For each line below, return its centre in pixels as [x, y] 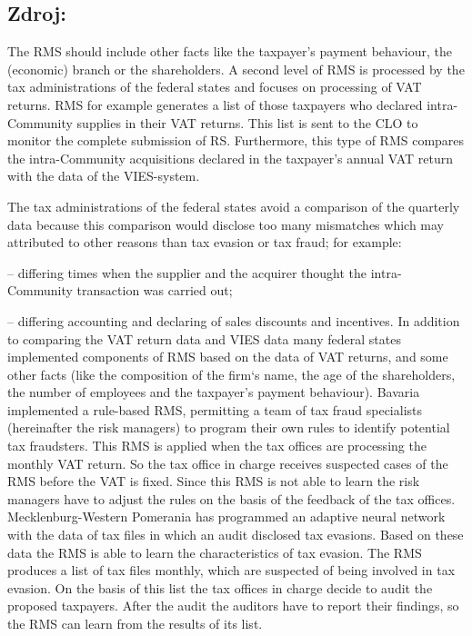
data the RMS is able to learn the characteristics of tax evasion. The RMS [215, 552]
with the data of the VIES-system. [104, 176]
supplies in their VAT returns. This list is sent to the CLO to [247, 122]
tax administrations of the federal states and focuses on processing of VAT [215, 87]
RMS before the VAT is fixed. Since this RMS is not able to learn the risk [214, 481]
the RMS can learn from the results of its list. [135, 624]
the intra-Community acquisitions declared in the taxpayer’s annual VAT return [231, 158]
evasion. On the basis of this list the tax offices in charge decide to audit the [220, 587]
